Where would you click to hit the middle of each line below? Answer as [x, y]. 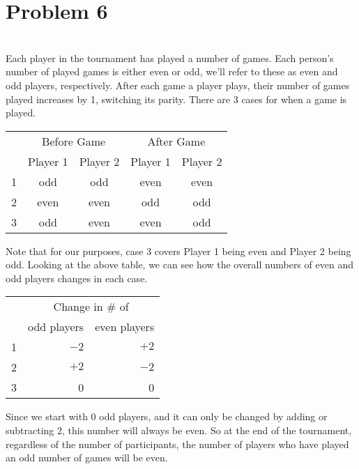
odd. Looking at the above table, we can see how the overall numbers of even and [179, 264]
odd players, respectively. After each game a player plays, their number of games [178, 85]
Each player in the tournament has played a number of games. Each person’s [170, 57]
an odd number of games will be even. [87, 458]
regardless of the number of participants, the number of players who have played [177, 444]
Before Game [74, 141]
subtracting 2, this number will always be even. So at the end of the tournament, [179, 430]
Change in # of [91, 307]
